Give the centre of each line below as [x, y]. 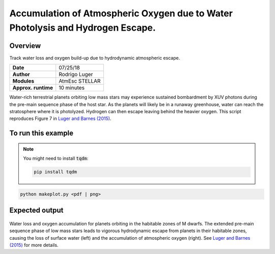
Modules [23, 81]
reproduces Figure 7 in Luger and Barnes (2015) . [60, 119]
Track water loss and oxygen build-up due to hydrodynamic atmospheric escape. [95, 58]
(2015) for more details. [34, 245]
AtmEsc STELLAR [80, 81]
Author [21, 74]
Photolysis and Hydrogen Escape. [83, 28]
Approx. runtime [33, 88]
